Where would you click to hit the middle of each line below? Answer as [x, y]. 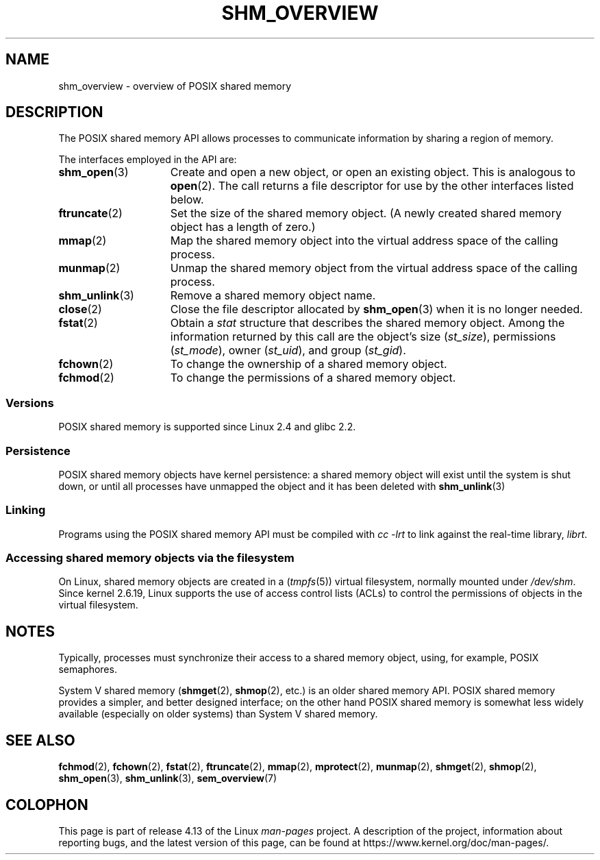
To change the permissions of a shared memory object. [313, 378]
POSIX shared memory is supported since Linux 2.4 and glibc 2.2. [207, 427]
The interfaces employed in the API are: [148, 160]
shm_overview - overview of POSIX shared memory [175, 86]
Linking [26, 510]
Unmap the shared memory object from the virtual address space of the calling [374, 268]
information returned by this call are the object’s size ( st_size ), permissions [363, 337]
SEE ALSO [40, 740]
